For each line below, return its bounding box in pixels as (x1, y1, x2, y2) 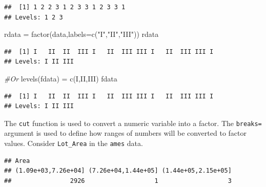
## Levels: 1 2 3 (4, 13, 63, 21)
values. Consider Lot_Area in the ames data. (4, 138, 143, 148)
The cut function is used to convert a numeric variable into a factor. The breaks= (4, 117, 262, 128)
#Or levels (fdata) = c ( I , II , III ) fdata (4, 73, 117, 84)
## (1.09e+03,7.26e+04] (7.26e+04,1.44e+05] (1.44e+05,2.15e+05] (4, 167, 232, 175)
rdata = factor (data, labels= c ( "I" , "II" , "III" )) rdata (4, 29, 159, 39)
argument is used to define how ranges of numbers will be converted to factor (4, 128, 247, 138)
